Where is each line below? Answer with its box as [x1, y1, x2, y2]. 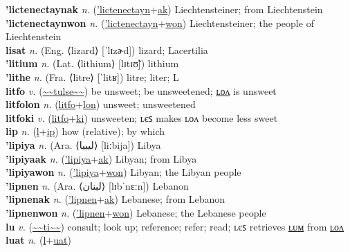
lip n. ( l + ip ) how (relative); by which [6, 124, 165, 138]
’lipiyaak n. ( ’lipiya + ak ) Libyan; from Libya [6, 151, 197, 165]
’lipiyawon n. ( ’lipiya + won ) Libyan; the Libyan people [6, 165, 241, 179]
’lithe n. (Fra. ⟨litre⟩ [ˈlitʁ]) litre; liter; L [6, 69, 179, 84]
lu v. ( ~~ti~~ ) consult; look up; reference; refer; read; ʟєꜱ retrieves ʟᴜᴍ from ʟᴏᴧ [6, 219, 344, 233]
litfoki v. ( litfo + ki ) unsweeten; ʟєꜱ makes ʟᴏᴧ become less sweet [6, 110, 278, 125]
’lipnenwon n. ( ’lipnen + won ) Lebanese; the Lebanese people [6, 205, 266, 219]
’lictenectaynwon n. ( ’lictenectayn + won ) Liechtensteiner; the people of [6, 15, 314, 30]
